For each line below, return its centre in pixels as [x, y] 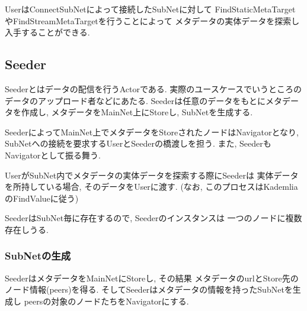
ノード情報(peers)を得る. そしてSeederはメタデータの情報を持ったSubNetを [149, 289]
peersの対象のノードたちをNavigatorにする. [106, 301]
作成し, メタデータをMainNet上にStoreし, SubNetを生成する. [137, 112]
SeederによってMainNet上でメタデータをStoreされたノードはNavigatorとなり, [152, 132]
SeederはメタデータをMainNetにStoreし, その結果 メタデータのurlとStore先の [152, 278]
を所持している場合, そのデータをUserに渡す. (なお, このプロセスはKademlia [151, 187]
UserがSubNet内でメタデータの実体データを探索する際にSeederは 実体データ [152, 175]
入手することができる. [47, 32]
